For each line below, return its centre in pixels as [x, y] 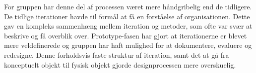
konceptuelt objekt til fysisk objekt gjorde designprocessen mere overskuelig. [120, 64]
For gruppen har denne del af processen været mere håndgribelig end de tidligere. [128, 6]
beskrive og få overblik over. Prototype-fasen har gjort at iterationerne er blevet [126, 35]
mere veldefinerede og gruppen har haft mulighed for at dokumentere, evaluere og [128, 45]
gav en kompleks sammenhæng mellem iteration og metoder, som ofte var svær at [128, 26]
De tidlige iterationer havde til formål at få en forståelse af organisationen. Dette [127, 16]
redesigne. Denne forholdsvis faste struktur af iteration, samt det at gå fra [117, 55]
